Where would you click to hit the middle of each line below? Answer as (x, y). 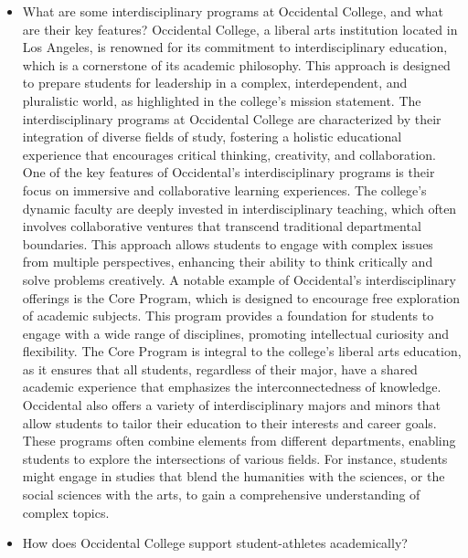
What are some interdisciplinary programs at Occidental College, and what (233, 11)
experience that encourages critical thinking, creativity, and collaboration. (229, 154)
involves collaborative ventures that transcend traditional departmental (222, 226)
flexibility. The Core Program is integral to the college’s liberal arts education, (242, 351)
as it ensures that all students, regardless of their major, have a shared (220, 368)
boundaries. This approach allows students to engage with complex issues (228, 243)
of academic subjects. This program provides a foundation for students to (228, 316)
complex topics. (66, 512)
